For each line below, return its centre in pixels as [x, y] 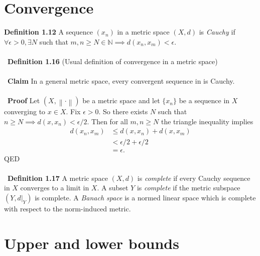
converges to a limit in [55, 188]
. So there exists [123, 111]
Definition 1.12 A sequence [48, 32]
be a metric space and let [121, 100]
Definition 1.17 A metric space [58, 178]
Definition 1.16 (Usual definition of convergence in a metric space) [113, 61]
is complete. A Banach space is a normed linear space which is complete [145, 197]
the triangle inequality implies [207, 121]
